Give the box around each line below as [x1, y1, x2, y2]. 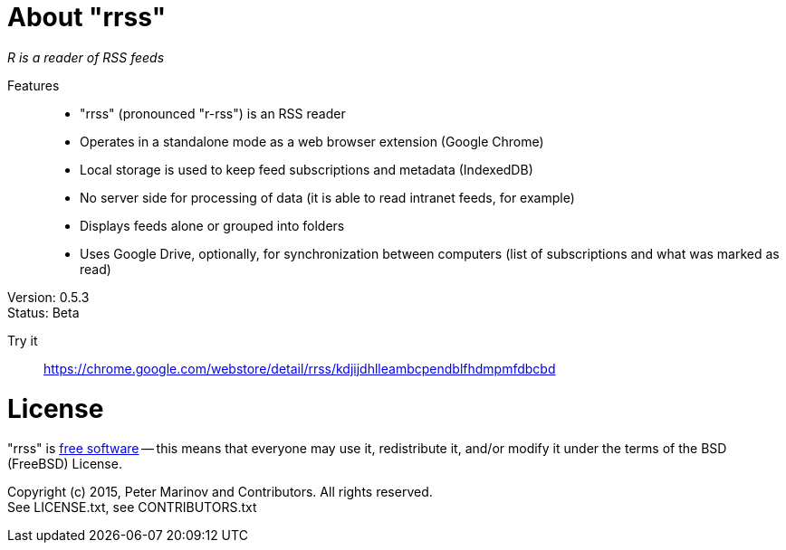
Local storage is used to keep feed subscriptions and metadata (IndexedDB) [80, 161, 533, 177]
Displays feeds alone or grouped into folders [80, 217, 345, 233]
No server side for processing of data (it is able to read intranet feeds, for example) [80, 189, 575, 205]
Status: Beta [7, 304, 80, 320]
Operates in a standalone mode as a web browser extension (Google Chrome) [80, 133, 544, 149]
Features [7, 77, 60, 93]
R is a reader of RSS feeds [7, 49, 165, 65]
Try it [7, 332, 38, 348]
